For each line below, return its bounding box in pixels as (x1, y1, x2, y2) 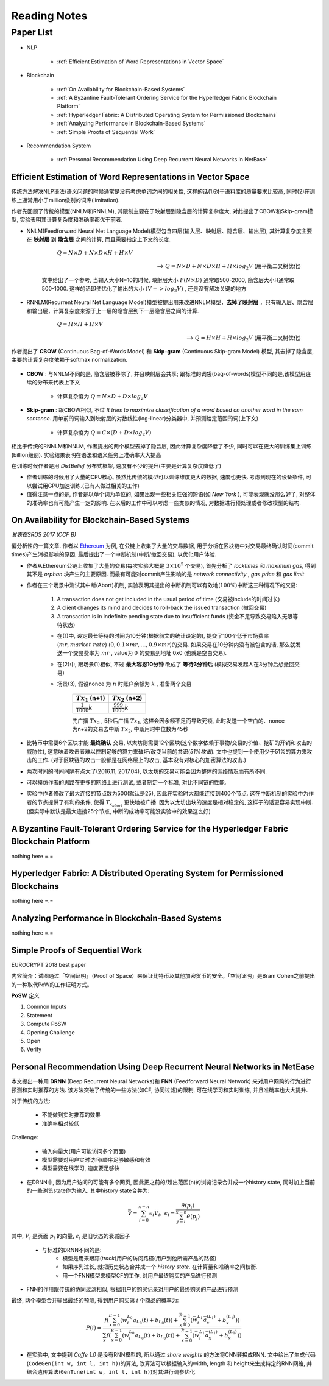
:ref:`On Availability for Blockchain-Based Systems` (57, 85, 185, 93)
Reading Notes (11, 9, 88, 23)
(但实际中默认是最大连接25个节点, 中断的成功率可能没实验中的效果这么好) (26, 808, 211, 815)
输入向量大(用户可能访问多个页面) (41, 1147, 126, 1154)
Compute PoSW (26, 1020, 67, 1028)
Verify (26, 1045, 42, 1053)
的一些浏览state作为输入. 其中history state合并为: (26, 1187, 150, 1194)
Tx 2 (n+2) (111, 693, 143, 703)
